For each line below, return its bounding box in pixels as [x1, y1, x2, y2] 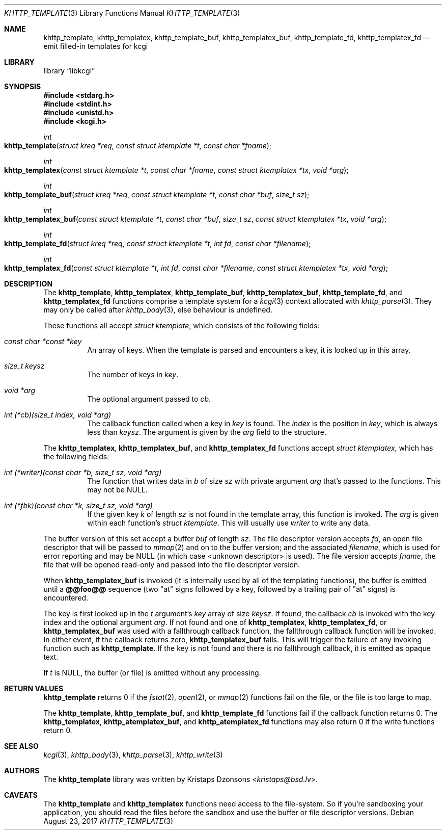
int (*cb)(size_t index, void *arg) [4, 410, 111, 419]
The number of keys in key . [87, 370, 179, 379]
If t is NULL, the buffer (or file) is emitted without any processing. [43, 668, 261, 677]
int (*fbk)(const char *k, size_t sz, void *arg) [4, 501, 153, 510]
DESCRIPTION [4, 279, 53, 288]
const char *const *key [4, 337, 82, 346]
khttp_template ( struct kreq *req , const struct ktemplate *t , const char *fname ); [4, 141, 272, 150]
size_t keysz [4, 361, 45, 370]
